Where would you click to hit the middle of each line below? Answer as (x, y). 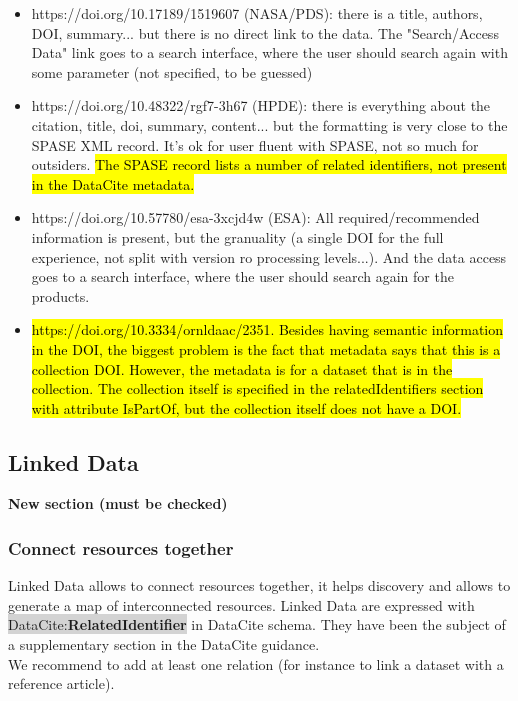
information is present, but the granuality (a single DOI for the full (237, 236)
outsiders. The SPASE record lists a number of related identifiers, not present (269, 164)
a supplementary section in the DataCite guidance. (164, 644)
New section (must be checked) (118, 503)
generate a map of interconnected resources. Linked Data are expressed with (241, 604)
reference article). (61, 683)
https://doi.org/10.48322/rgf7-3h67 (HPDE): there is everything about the (261, 105)
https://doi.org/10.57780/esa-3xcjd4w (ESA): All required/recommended (255, 217)
